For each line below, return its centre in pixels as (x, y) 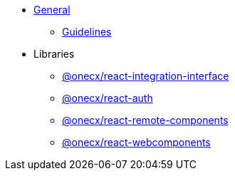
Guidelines (87, 32)
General (52, 10)
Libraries (54, 54)
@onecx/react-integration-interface (146, 76)
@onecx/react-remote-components (145, 120)
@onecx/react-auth (108, 98)
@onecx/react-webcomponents (136, 142)
